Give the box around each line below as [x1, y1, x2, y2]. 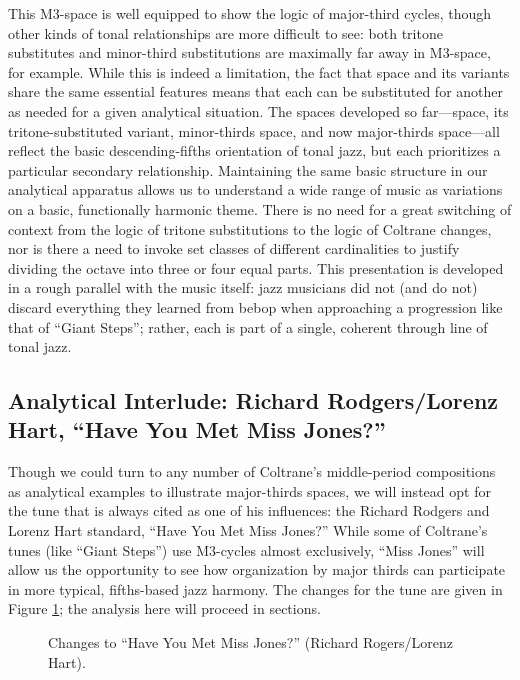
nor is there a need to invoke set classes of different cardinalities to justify [8, 238, 460, 259]
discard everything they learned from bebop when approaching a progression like [8, 296, 503, 317]
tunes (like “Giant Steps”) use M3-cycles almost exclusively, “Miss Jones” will [8, 539, 485, 560]
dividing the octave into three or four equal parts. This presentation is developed [8, 257, 504, 278]
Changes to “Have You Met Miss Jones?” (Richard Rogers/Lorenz [48, 632, 453, 653]
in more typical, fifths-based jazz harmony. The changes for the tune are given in [8, 578, 503, 599]
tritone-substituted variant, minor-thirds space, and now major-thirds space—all [8, 120, 500, 141]
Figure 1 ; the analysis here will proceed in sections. [8, 598, 321, 619]
